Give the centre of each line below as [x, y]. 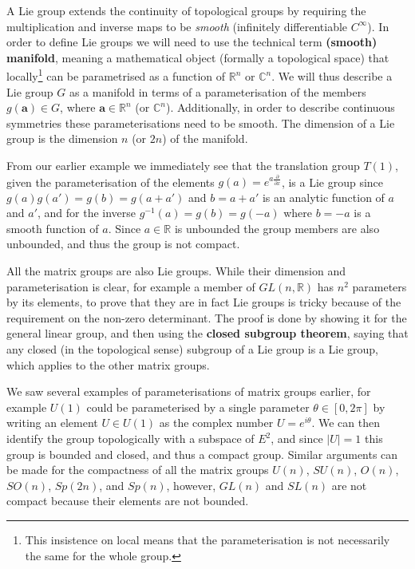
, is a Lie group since [332, 182]
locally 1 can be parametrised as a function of [116, 75]
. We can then [346, 423]
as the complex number [216, 423]
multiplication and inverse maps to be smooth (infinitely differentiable [177, 26]
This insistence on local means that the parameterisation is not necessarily [207, 539]
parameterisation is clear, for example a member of [131, 286]
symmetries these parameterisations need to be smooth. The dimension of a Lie [201, 122]
